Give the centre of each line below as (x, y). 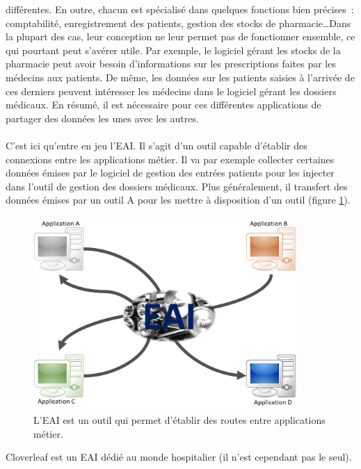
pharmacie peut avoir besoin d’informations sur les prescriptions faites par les (171, 64)
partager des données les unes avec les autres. (102, 118)
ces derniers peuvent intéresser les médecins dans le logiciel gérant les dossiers (171, 91)
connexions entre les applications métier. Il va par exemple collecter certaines (170, 159)
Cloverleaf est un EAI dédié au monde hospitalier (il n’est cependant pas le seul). (179, 457)
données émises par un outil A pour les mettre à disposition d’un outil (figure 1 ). (178, 200)
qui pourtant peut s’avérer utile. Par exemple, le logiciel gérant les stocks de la (173, 50)
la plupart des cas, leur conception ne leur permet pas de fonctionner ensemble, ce (180, 36)
